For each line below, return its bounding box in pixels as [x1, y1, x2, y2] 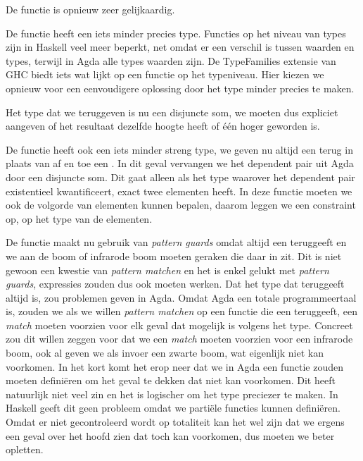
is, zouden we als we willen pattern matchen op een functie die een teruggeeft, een [6, 304, 357, 319]
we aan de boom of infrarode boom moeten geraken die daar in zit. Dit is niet [6, 248, 342, 263]
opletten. [6, 442, 44, 457]
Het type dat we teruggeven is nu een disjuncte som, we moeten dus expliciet [6, 104, 338, 119]
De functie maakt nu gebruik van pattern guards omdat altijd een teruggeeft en [6, 235, 347, 250]
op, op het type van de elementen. [6, 211, 153, 226]
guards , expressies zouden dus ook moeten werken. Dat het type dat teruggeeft [6, 276, 345, 291]
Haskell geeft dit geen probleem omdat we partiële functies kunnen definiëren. [6, 400, 340, 415]
